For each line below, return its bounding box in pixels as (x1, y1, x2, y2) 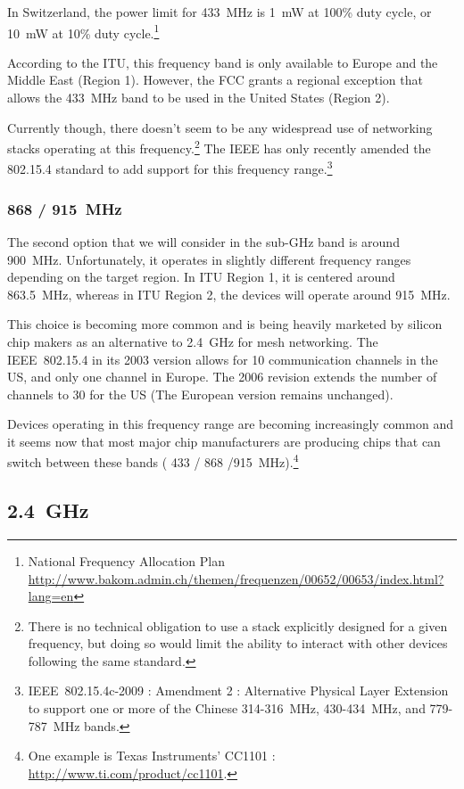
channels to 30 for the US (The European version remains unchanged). (7, 384, 394, 403)
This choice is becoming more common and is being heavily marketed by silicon (7, 315, 443, 333)
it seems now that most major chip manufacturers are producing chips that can (7, 431, 441, 450)
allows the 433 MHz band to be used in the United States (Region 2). (7, 88, 390, 107)
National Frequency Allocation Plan (28, 551, 225, 570)
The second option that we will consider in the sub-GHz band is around (7, 232, 400, 251)
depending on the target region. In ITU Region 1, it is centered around (7, 267, 395, 286)
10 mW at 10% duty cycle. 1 (7, 21, 160, 42)
